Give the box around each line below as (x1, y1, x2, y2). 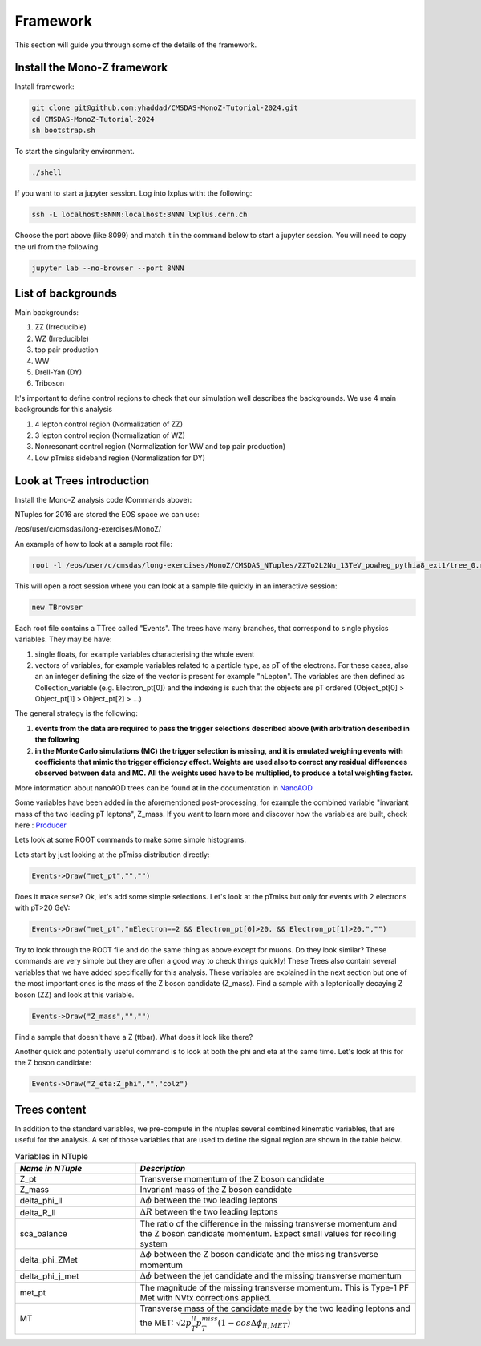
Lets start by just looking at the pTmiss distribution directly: (14, 850, 210, 859)
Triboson (34, 378, 65, 388)
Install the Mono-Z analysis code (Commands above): (14, 495, 192, 504)
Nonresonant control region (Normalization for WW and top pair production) (34, 442, 286, 451)
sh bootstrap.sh (31, 126, 96, 135)
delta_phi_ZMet (19, 1255, 78, 1265)
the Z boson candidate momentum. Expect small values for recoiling (139, 1227, 397, 1239)
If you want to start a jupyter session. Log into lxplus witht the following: (14, 188, 253, 198)
